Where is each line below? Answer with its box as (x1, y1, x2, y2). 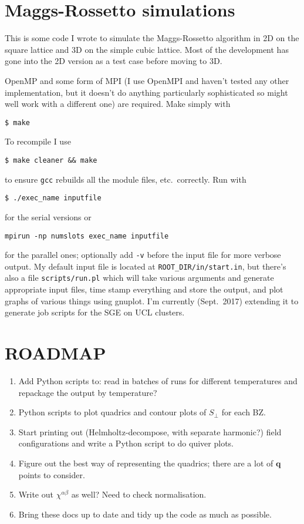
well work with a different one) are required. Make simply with (5, 98, 231, 110)
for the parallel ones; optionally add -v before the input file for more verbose (5, 248, 281, 261)
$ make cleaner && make (5, 156, 97, 164)
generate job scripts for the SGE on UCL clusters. (5, 306, 185, 318)
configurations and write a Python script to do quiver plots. (18, 437, 234, 449)
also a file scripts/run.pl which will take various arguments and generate (5, 271, 274, 284)
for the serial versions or (5, 210, 92, 223)
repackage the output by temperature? (18, 386, 157, 398)
